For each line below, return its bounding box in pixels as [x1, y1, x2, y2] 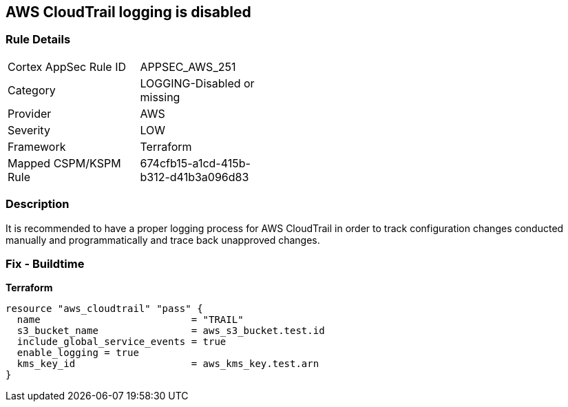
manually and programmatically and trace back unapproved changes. [6, 233, 320, 246]
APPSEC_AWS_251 [140, 59, 236, 74]
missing [140, 90, 180, 104]
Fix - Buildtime [6, 256, 85, 271]
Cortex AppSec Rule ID [8, 59, 127, 74]
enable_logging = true [17, 347, 139, 359]
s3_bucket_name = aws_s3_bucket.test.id [17, 325, 325, 337]
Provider [8, 106, 52, 121]
